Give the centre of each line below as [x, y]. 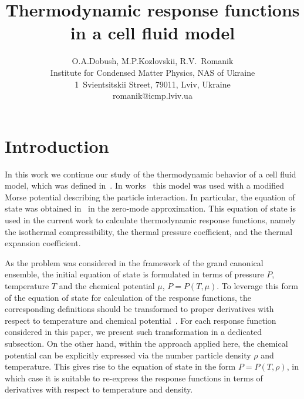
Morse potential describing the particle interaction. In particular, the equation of [150, 197]
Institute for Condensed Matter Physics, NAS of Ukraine [153, 72]
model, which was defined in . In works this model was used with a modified [145, 185]
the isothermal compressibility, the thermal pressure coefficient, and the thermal [149, 231]
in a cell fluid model [153, 33]
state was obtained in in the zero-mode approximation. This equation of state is [150, 208]
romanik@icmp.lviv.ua [153, 95]
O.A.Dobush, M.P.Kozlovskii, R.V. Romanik [153, 61]
